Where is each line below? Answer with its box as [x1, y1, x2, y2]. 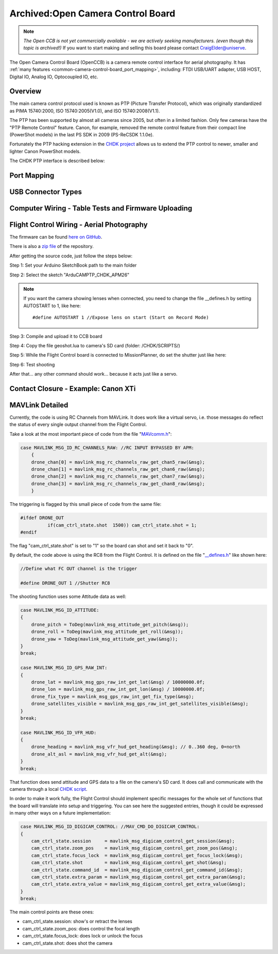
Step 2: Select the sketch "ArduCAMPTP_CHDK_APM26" [9, 272, 130, 278]
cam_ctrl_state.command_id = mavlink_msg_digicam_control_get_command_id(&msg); [31, 867, 243, 873]
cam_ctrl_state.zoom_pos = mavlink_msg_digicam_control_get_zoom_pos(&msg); [31, 845, 238, 851]
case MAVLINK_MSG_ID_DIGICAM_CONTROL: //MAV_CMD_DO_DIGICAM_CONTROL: [20, 824, 200, 829]
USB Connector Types [9, 187, 82, 196]
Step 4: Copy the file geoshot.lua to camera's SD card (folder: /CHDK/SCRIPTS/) [9, 343, 180, 348]
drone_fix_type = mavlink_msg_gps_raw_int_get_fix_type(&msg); [31, 694, 195, 699]
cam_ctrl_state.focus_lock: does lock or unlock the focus [22, 933, 143, 939]
